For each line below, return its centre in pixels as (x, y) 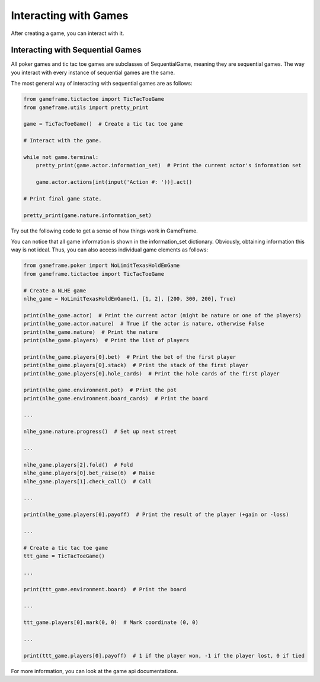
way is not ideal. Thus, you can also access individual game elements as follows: (110, 250)
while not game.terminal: (61, 157)
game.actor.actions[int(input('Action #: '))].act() (114, 182)
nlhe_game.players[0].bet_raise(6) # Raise (89, 473)
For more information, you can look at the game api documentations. (95, 671)
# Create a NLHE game (55, 290)
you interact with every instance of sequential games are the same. (93, 72)
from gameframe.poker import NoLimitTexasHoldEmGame (102, 266)
